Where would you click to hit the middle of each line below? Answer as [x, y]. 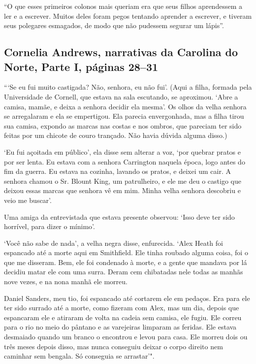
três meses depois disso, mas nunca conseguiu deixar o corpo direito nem [113, 346]
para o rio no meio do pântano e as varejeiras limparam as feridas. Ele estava [120, 327]
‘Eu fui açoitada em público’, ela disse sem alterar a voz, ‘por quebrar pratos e [123, 151]
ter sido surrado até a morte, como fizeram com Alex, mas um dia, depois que [122, 308]
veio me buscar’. [28, 200]
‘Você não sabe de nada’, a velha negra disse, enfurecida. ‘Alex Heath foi [113, 243]
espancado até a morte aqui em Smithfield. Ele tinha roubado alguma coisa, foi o [126, 252]
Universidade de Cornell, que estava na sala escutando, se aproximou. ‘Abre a [121, 96]
